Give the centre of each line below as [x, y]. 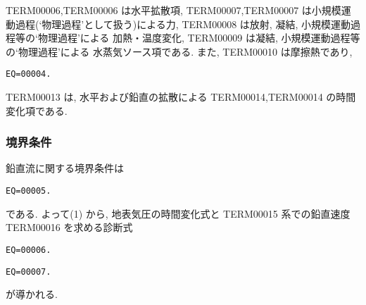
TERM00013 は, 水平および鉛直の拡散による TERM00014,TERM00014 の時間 [181, 97]
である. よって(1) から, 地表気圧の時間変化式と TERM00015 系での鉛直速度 [178, 213]
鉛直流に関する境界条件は [65, 168]
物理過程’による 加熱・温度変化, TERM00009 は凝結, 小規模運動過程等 [199, 38]
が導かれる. [32, 294]
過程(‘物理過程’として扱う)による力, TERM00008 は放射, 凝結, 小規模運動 [183, 24]
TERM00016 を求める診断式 [69, 227]
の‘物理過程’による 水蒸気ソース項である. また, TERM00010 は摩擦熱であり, [179, 51]
